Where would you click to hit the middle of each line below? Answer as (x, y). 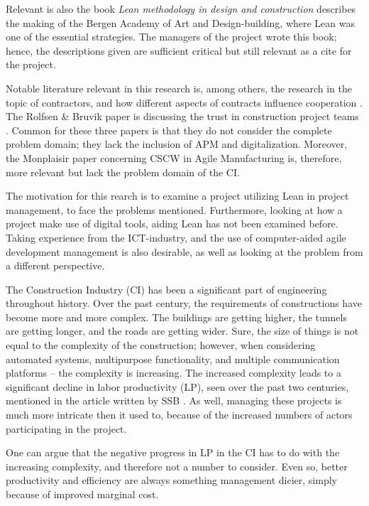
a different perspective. (55, 265)
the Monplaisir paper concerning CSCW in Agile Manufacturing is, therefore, (174, 157)
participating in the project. (66, 428)
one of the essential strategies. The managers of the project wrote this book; (171, 37)
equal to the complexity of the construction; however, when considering (161, 345)
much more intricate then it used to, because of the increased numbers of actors (179, 415)
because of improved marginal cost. (82, 494)
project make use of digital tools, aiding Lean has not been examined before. (172, 224)
